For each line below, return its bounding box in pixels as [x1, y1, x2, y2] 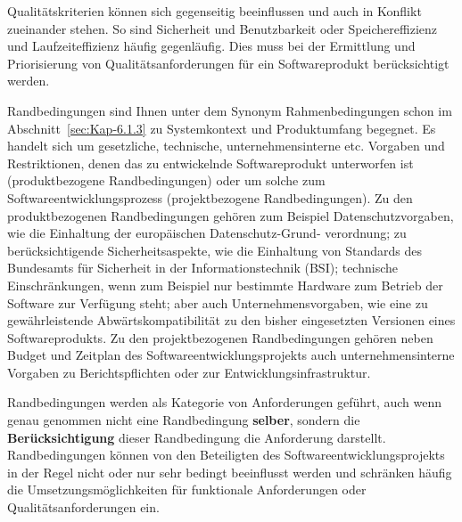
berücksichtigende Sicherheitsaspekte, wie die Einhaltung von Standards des [7, 241, 423, 259]
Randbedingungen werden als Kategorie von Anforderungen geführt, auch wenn [7, 393, 442, 412]
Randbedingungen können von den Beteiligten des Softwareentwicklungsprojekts [7, 445, 445, 464]
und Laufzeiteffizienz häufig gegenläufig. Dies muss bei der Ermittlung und [7, 37, 416, 55]
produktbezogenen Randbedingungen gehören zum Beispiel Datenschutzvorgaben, [7, 206, 454, 224]
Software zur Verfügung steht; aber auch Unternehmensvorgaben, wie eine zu [7, 293, 428, 312]
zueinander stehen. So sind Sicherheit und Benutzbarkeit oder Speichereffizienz [7, 19, 438, 37]
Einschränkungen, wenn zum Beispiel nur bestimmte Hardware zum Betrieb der [7, 275, 443, 294]
